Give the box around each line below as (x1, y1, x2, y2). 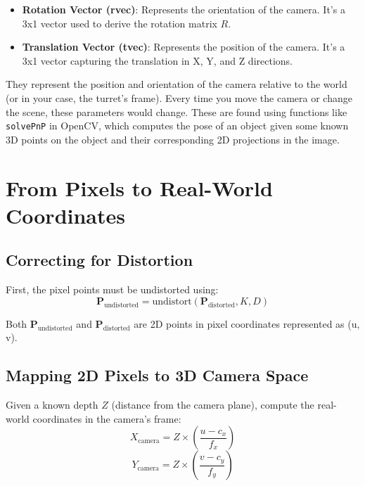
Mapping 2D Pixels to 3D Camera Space (6, 364, 309, 386)
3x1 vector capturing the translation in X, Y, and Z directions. (22, 53, 293, 68)
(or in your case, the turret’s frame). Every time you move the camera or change (6, 90, 352, 105)
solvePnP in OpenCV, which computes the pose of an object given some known (6, 118, 349, 133)
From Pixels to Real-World (6, 173, 273, 202)
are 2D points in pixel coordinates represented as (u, (134, 316, 360, 331)
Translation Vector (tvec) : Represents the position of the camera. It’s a (22, 39, 345, 54)
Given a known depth (6, 397, 98, 412)
